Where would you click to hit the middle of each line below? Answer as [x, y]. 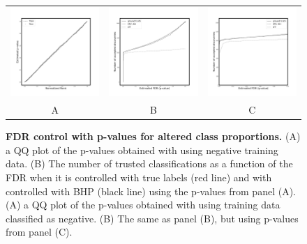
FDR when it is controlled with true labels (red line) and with [139, 177]
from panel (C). [39, 232]
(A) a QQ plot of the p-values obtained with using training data [143, 205]
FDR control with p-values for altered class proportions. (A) [153, 136]
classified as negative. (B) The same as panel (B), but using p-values [152, 218]
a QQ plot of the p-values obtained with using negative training [142, 150]
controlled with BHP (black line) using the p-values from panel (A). [151, 191]
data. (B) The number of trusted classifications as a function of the [149, 163]
